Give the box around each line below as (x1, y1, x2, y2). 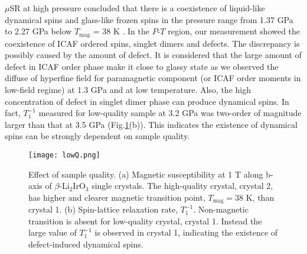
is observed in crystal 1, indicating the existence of (94, 226, 278, 239)
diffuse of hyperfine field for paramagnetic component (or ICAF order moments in (5, 72, 301, 84)
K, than (246, 191, 275, 203)
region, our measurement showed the (168, 25, 301, 37)
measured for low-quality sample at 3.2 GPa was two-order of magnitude (38, 107, 302, 119)
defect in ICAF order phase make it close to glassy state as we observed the (5, 60, 279, 72)
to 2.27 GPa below (5, 25, 72, 37)
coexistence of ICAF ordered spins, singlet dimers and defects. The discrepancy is (5, 37, 300, 49)
